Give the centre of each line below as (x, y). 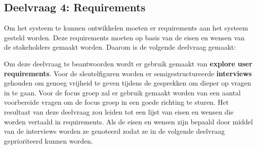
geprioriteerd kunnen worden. (48, 140)
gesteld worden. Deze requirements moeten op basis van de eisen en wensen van (124, 37)
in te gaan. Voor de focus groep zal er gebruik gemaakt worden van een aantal (122, 92)
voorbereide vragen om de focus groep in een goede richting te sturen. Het (116, 102)
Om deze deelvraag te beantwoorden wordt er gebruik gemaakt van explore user (128, 63)
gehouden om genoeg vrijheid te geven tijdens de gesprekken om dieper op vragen (128, 83)
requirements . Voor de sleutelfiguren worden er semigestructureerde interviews (128, 73)
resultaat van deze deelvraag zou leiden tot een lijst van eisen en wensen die (119, 111)
